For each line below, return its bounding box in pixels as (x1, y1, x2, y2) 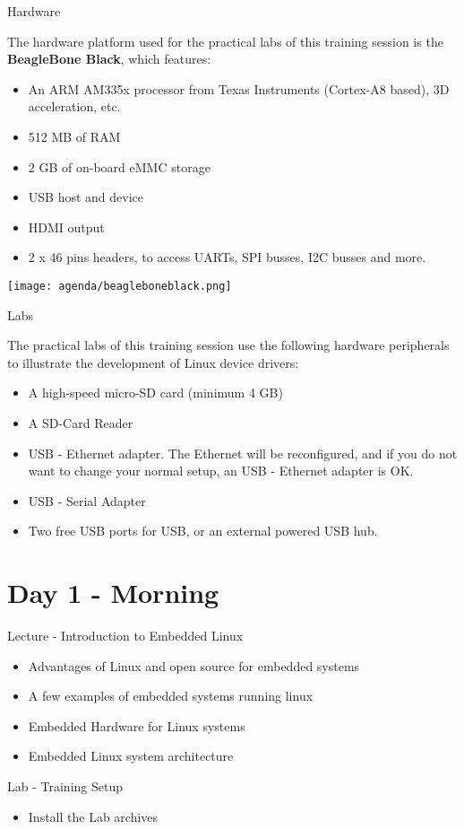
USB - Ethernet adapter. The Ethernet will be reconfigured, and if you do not (28, 443, 458, 462)
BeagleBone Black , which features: (7, 49, 211, 68)
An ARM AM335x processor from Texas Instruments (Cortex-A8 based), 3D (28, 79, 450, 98)
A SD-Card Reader (28, 413, 133, 432)
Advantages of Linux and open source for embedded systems (28, 656, 360, 675)
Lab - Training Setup (7, 777, 123, 796)
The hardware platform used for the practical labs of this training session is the (7, 31, 443, 50)
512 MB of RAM (28, 127, 121, 145)
